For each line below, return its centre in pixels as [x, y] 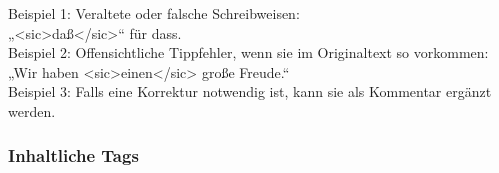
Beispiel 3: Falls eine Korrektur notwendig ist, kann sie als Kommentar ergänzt [250, 91]
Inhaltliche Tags [73, 155]
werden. [32, 110]
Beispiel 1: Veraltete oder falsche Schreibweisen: [154, 13]
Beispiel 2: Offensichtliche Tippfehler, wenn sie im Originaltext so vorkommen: [248, 52]
